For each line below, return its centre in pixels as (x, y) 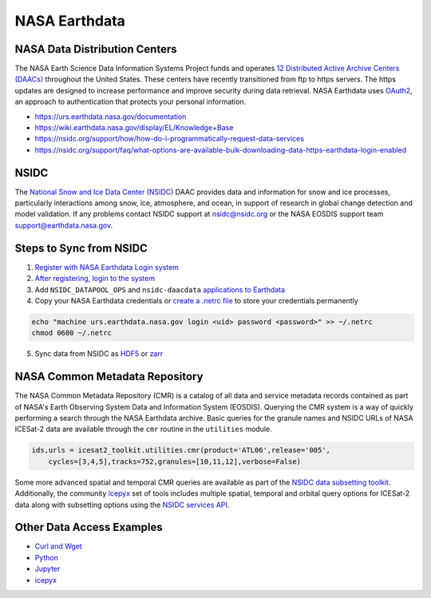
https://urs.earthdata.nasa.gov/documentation (111, 117)
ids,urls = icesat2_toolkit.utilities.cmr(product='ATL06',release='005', (181, 450)
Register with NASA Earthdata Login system (107, 267)
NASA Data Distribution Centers (96, 49)
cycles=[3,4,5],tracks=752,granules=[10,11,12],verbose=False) (175, 461)
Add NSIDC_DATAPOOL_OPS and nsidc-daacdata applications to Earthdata (160, 289)
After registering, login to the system (95, 279)
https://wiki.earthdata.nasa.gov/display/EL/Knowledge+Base (134, 128)
